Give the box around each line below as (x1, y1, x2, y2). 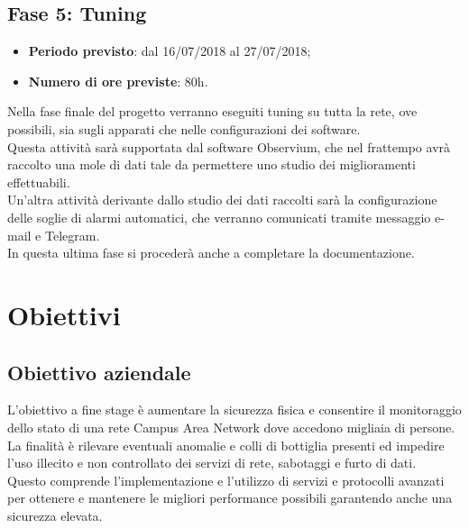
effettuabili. (7, 172, 70, 191)
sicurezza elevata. (7, 505, 103, 524)
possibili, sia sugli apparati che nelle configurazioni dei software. (7, 119, 361, 138)
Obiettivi (7, 296, 121, 332)
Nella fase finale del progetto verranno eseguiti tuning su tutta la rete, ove (7, 102, 418, 121)
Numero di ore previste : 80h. (28, 71, 208, 90)
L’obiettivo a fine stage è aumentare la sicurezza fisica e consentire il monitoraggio (7, 400, 462, 419)
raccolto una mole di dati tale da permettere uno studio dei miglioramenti (7, 155, 416, 174)
